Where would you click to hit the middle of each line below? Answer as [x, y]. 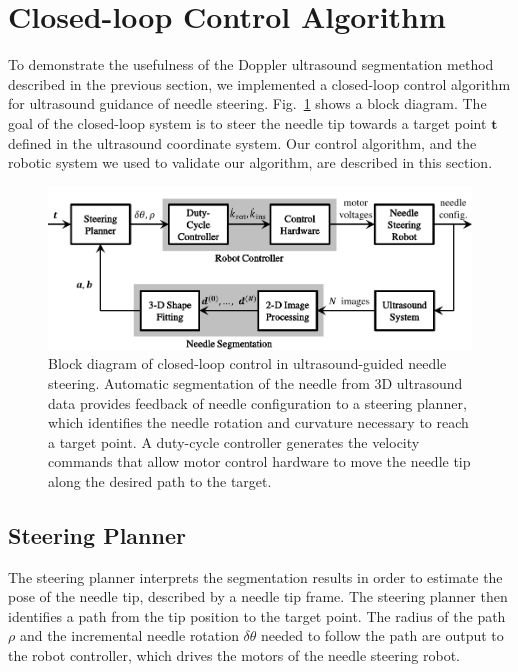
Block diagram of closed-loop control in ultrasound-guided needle [247, 363]
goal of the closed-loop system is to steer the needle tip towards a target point [247, 122]
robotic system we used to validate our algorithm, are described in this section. [250, 162]
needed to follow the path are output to [382, 635]
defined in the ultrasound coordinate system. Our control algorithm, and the [242, 142]
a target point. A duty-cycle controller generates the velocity [234, 441]
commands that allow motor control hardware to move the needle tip [259, 461]
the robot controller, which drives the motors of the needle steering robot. [234, 655]
